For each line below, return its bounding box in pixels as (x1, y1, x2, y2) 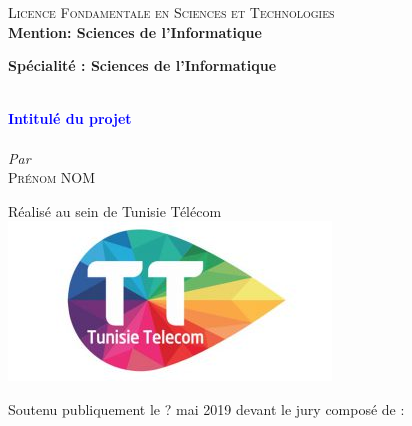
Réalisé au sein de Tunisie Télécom (8, 200, 222, 221)
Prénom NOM (8, 167, 96, 188)
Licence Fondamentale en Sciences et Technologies (8, 2, 335, 22)
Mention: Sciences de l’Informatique (8, 21, 262, 42)
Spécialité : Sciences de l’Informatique (8, 55, 277, 76)
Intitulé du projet (8, 108, 132, 129)
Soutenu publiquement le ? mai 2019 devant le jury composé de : (8, 398, 405, 419)
